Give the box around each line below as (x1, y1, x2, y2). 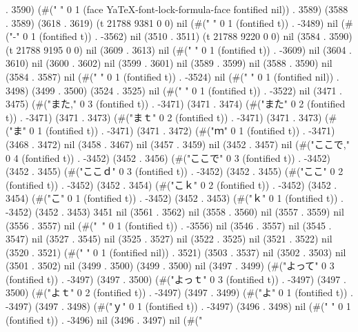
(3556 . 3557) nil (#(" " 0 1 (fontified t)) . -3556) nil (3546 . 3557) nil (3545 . (6, 218, 332, 232)
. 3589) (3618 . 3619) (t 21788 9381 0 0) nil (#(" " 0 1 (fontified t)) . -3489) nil (6, 15, 338, 30)
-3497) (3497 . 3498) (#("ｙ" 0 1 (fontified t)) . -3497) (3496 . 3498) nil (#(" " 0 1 (6, 299, 351, 313)
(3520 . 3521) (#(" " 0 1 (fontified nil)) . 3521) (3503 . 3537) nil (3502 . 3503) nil (6, 245, 346, 259)
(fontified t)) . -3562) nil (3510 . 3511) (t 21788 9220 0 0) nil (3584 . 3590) (39, 29, 352, 43)
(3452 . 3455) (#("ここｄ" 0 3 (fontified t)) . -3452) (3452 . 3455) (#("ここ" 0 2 (6, 164, 344, 178)
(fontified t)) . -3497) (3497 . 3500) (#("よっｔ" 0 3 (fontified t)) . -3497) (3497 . (6, 271, 346, 286)
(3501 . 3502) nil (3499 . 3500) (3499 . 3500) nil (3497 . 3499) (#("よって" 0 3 (6, 258, 335, 273)
